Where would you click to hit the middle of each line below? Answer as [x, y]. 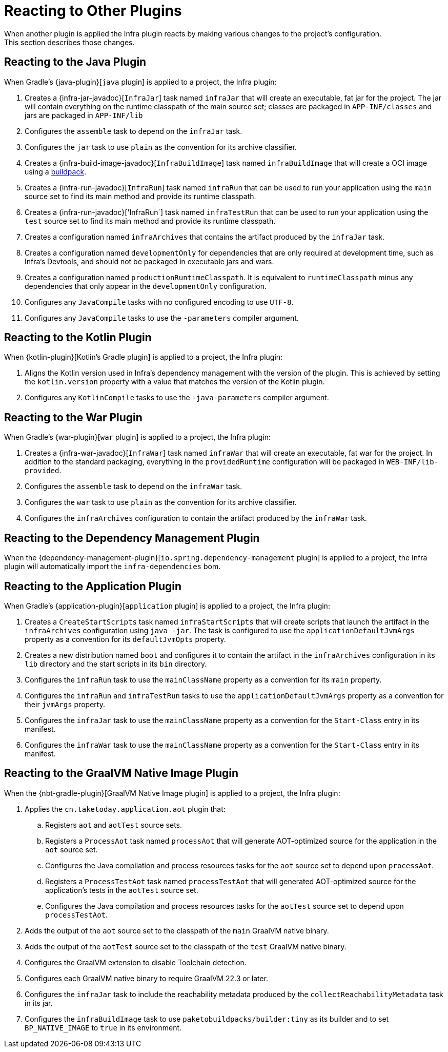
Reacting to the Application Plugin [93, 586]
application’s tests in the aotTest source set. [122, 890]
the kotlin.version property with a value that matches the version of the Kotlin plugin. [175, 382]
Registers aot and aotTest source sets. [114, 825]
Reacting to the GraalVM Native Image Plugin [121, 773]
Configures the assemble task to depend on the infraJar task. [134, 131]
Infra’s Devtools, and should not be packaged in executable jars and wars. [149, 261]
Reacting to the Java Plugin [75, 62]
